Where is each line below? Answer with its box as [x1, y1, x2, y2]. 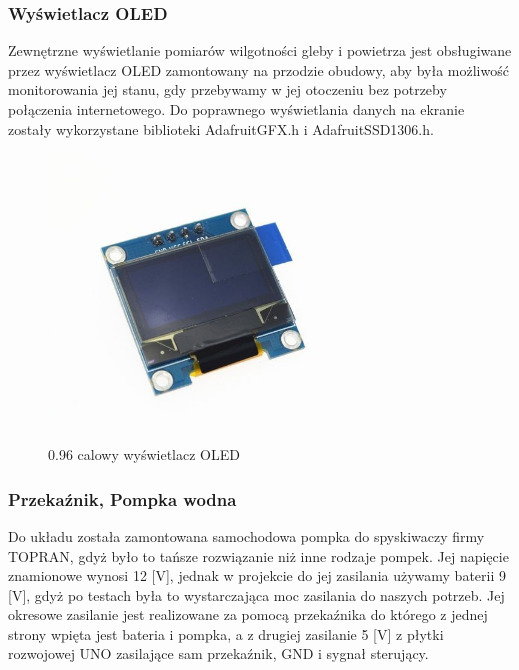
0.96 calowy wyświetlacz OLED [48, 444, 240, 465]
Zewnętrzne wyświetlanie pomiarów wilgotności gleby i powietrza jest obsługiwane [8, 40, 512, 61]
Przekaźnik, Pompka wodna [8, 486, 237, 511]
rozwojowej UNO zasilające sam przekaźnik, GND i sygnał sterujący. [8, 643, 429, 664]
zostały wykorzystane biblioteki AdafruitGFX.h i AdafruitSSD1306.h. [8, 118, 434, 139]
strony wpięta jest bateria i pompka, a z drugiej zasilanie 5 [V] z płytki [8, 623, 444, 644]
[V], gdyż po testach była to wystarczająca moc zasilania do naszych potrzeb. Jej [8, 584, 505, 605]
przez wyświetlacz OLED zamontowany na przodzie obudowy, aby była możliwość [8, 59, 509, 80]
